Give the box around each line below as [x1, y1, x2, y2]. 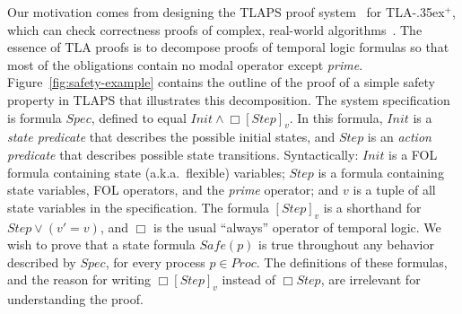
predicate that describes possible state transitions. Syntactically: [7, 144, 359, 163]
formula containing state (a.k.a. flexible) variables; [7, 162, 285, 181]
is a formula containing [318, 162, 444, 181]
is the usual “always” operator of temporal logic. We [153, 217, 441, 236]
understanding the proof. [7, 290, 144, 309]
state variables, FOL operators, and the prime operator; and [7, 180, 339, 199]
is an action [367, 127, 431, 146]
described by [7, 252, 76, 271]
